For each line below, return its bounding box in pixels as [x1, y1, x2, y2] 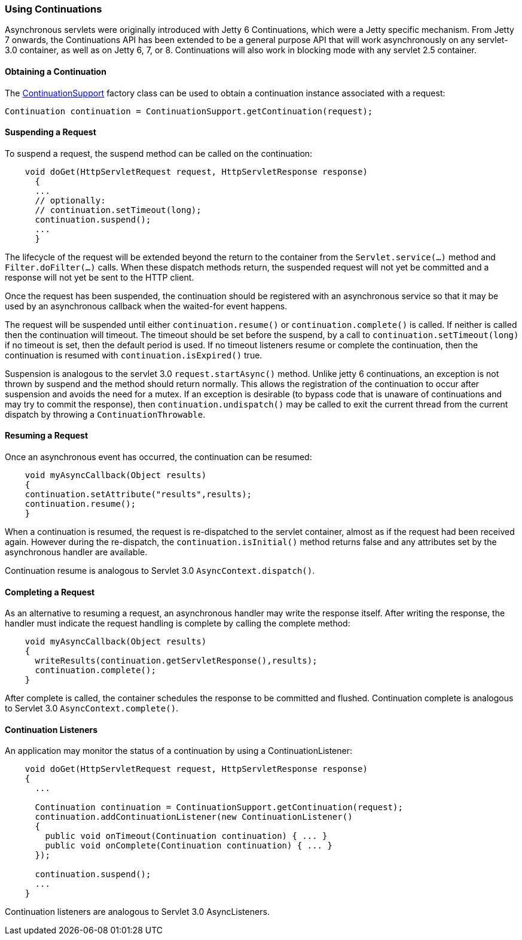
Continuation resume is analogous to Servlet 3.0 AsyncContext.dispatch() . [5, 565, 315, 576]
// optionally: [35, 195, 106, 205]
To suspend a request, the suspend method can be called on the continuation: [5, 148, 313, 159]
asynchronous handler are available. [5, 547, 148, 558]
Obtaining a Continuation [5, 66, 106, 77]
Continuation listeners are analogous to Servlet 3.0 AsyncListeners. [5, 906, 270, 917]
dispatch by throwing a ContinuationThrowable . [5, 409, 206, 419]
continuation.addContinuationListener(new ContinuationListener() [35, 812, 353, 822]
